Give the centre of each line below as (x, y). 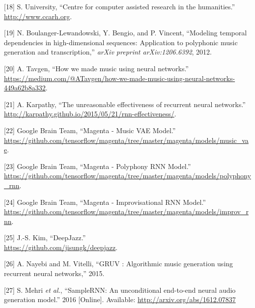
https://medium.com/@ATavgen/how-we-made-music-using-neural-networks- (120, 78)
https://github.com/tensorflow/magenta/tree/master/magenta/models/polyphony (127, 176)
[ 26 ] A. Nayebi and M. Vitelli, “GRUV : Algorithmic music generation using (119, 264)
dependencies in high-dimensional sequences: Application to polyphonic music (121, 42)
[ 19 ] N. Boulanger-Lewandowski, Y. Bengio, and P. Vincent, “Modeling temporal (126, 33)
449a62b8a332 (25, 88)
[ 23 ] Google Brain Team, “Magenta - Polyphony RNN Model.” (98, 166)
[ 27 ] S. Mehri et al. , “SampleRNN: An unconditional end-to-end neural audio (120, 290)
